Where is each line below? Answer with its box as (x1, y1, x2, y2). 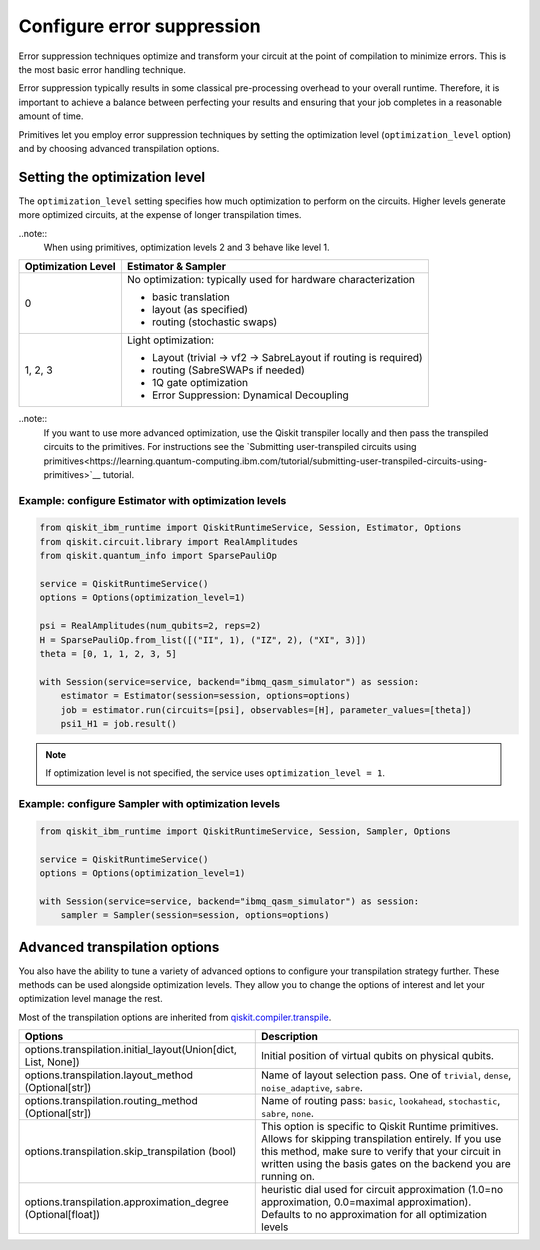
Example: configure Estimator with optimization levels (18, 493, 287, 507)
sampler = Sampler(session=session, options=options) (60, 910, 330, 921)
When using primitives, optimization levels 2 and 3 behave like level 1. (43, 241, 330, 253)
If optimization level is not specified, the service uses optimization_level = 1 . (45, 767, 385, 779)
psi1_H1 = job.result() (60, 718, 177, 729)
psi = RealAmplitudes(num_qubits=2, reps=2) (39, 620, 262, 632)
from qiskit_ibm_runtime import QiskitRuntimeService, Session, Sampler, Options (39, 825, 452, 837)
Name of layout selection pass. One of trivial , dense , (261, 1068, 512, 1082)
